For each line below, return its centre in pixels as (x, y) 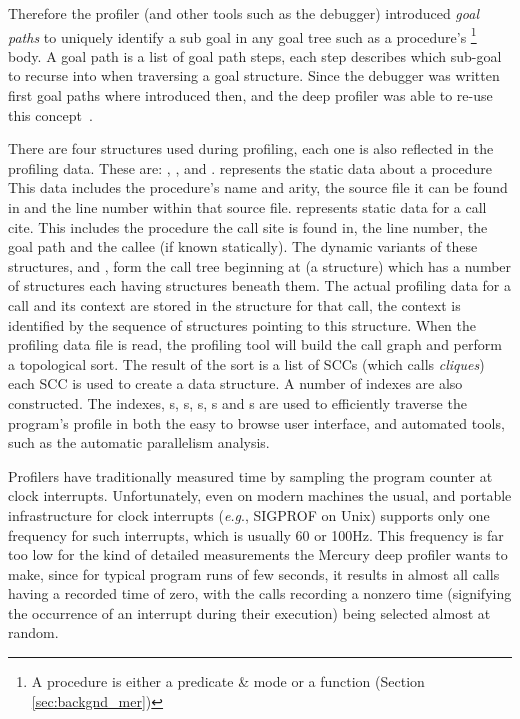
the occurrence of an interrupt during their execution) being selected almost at (249, 612)
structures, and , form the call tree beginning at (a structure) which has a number (260, 265)
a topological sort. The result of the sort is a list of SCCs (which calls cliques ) (246, 363)
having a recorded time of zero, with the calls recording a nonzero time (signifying (260, 593)
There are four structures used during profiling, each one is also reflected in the (251, 148)
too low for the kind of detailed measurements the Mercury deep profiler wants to (258, 554)
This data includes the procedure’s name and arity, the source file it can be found (258, 187)
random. (33, 632)
